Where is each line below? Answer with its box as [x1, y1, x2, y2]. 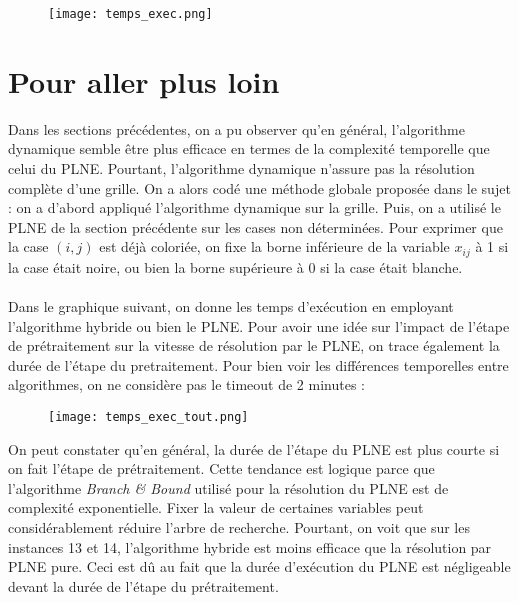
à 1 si [475, 236, 509, 257]
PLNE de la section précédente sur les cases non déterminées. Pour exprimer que [8, 216, 503, 237]
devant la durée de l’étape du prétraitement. [8, 575, 279, 596]
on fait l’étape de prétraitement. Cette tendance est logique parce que [8, 458, 435, 479]
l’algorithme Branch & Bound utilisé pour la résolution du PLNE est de [8, 477, 449, 498]
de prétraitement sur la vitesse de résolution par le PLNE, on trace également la [8, 335, 500, 356]
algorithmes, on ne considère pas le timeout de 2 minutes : [8, 374, 365, 395]
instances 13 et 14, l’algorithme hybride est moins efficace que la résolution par [8, 536, 492, 557]
